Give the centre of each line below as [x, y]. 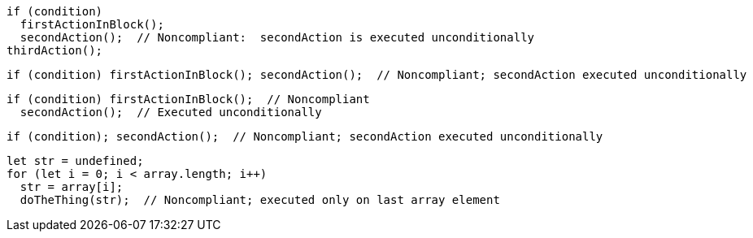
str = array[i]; [72, 187]
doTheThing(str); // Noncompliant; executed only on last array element [260, 200]
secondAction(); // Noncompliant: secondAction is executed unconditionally [277, 37]
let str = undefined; [75, 161]
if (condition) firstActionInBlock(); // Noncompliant [188, 99]
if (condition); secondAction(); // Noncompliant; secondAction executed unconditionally [305, 136]
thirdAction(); [55, 50]
